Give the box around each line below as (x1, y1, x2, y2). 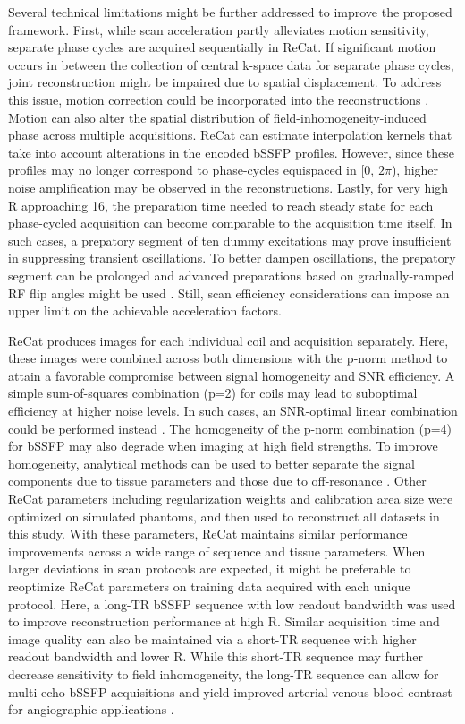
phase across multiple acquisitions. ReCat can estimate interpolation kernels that (8, 125, 452, 144)
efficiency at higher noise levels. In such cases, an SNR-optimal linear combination (8, 401, 458, 420)
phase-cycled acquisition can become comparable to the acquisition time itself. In (8, 213, 452, 232)
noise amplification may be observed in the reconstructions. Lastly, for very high (8, 177, 448, 196)
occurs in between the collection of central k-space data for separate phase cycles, (8, 55, 454, 73)
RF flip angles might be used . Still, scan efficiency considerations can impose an (8, 283, 450, 302)
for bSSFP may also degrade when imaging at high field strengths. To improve (8, 436, 438, 455)
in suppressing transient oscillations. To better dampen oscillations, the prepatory (8, 248, 456, 267)
